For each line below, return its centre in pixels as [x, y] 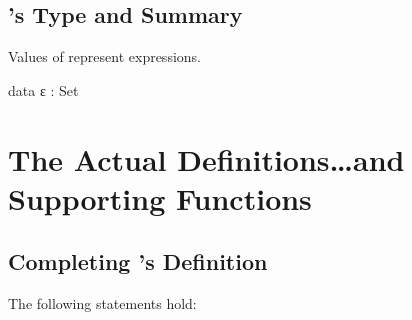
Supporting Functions [160, 197]
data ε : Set [43, 89]
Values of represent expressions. [104, 56]
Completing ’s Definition [138, 261]
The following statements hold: [102, 303]
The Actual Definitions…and [206, 158]
